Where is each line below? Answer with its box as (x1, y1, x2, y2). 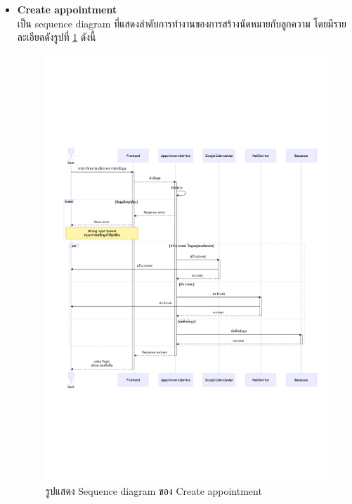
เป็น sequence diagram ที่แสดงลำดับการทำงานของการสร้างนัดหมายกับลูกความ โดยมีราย (17, 15, 346, 30)
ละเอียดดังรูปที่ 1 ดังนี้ (17, 30, 96, 44)
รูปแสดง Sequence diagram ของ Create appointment (45, 484, 262, 498)
